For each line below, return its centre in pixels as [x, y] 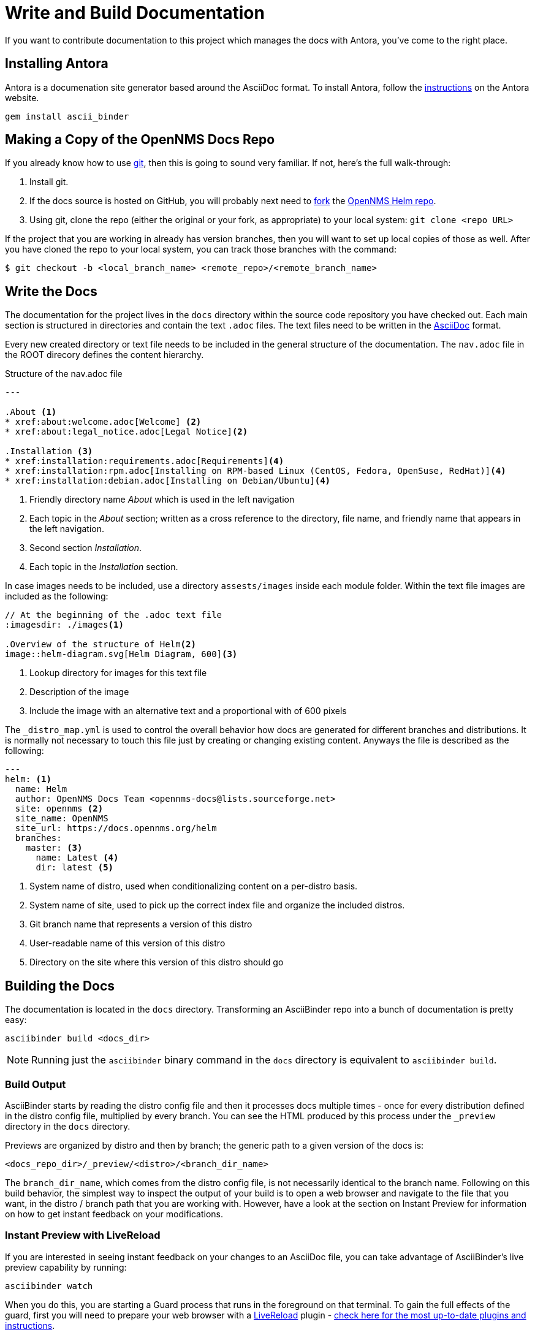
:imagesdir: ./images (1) [64, 625]
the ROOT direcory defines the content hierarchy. [104, 355]
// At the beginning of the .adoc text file [114, 615]
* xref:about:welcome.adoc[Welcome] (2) [103, 422]
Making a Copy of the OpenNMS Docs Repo [140, 140]
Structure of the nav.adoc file [64, 374]
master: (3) [54, 848]
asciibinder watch [49, 1286]
